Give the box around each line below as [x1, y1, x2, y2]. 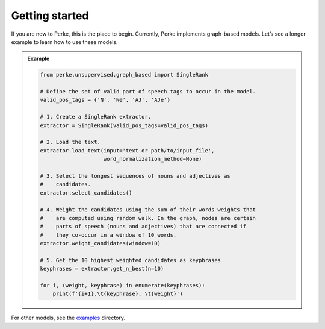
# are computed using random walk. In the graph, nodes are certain [40, 215, 256, 221]
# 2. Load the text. [40, 139, 101, 146]
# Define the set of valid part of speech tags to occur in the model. [40, 88, 256, 95]
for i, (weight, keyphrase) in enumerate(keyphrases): [40, 282, 205, 289]
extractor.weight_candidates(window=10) [40, 240, 161, 247]
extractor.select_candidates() [40, 189, 132, 196]
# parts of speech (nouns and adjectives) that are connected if [40, 223, 247, 230]
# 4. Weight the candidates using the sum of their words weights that [40, 206, 256, 213]
